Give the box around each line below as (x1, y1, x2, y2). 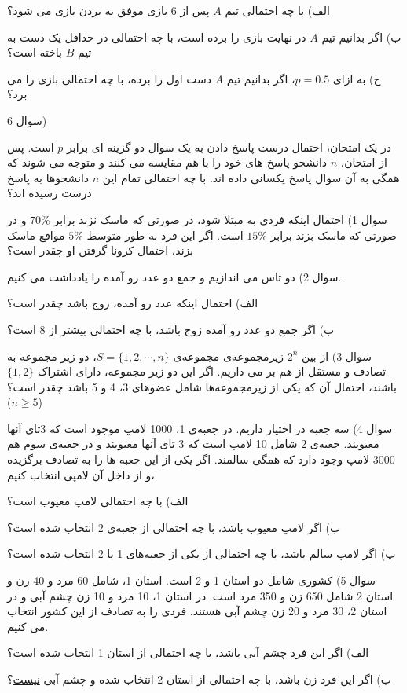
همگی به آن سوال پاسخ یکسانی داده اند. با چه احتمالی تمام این (102, 169, 400, 185)
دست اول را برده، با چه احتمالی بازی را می (7, 70, 211, 86)
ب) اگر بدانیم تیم (321, 28, 401, 45)
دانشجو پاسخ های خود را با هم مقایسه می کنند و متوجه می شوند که (7, 154, 328, 170)
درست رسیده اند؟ (7, 185, 92, 201)
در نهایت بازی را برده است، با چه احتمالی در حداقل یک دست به (7, 28, 306, 45)
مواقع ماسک (7, 226, 65, 243)
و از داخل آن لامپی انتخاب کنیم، (7, 466, 155, 482)
